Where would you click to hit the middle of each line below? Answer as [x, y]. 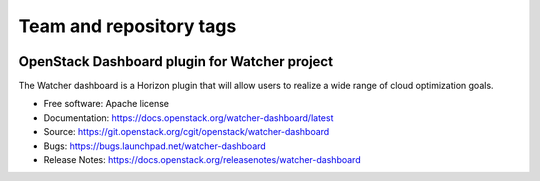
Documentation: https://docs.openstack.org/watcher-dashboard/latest [188, 117]
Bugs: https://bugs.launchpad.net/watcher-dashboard [155, 146]
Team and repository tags [127, 26]
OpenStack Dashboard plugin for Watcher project [176, 61]
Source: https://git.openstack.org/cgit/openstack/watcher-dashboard [186, 132]
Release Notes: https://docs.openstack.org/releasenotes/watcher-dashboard [202, 160]
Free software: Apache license [106, 104]
